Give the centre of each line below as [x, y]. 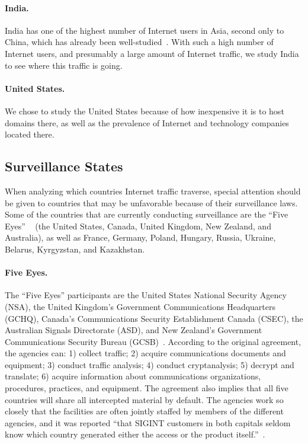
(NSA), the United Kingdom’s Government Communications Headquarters [140, 306]
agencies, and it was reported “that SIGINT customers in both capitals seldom [148, 422]
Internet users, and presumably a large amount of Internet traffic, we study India [152, 53]
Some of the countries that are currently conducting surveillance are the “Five [147, 214]
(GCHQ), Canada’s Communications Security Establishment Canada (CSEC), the [154, 318]
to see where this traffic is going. [64, 65]
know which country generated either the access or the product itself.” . [135, 434]
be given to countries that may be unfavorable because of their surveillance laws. [151, 202]
